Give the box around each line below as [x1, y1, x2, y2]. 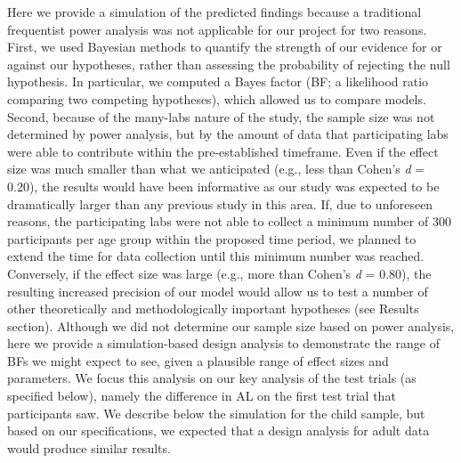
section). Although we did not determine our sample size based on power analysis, [7, 316, 455, 335]
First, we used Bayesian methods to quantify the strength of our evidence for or [7, 37, 442, 56]
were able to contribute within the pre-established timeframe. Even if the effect [7, 142, 439, 160]
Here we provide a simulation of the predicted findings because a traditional [7, 3, 422, 20]
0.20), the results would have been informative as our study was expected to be [7, 176, 440, 195]
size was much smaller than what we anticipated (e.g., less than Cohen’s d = [7, 159, 425, 178]
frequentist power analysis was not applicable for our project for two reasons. [7, 20, 427, 38]
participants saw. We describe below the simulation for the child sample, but [7, 403, 425, 422]
